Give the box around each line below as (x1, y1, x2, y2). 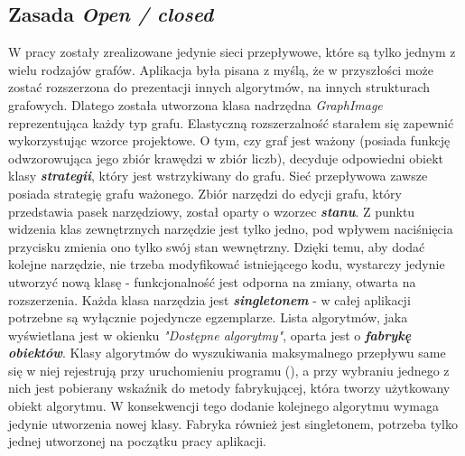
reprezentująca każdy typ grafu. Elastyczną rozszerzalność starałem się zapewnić (8, 113, 454, 132)
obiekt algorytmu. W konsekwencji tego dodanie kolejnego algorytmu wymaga (8, 396, 439, 415)
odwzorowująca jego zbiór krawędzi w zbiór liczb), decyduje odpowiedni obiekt (8, 148, 444, 167)
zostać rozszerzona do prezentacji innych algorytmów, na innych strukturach (8, 78, 431, 97)
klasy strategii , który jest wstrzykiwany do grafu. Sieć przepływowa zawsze (8, 166, 428, 185)
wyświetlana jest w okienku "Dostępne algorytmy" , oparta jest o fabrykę (8, 325, 412, 344)
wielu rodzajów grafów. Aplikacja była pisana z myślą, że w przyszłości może (8, 60, 434, 79)
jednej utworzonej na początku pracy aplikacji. (8, 432, 266, 451)
